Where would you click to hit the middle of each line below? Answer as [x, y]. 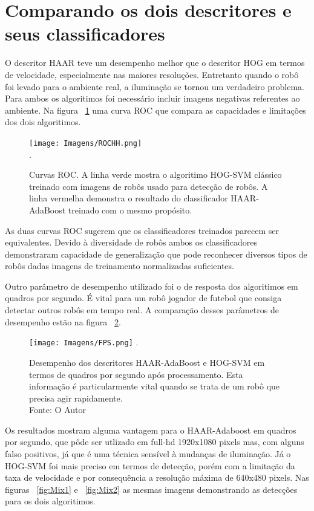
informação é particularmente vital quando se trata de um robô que [155, 386]
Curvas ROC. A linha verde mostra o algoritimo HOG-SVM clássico [155, 174]
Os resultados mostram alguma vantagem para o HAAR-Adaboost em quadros [151, 430]
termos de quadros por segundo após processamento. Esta [136, 374]
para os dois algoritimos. [50, 501]
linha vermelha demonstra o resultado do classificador [129, 198]
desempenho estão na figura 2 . [63, 321]
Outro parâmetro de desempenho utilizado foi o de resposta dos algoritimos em [152, 286]
